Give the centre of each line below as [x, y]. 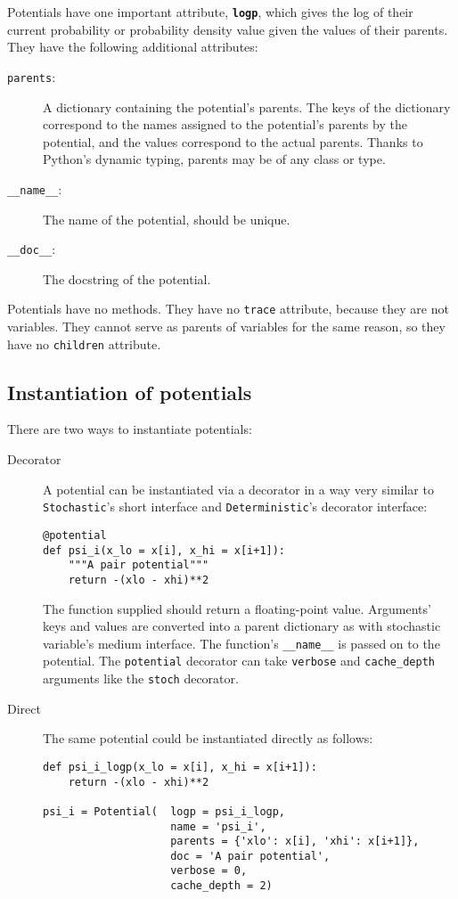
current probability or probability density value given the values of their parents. [228, 29]
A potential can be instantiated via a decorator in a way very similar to [238, 489]
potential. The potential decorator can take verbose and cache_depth [239, 661]
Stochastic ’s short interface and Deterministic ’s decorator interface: [235, 507]
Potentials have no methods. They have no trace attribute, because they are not [228, 309]
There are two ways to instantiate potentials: [130, 429]
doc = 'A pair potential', [250, 856]
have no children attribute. [84, 343]
